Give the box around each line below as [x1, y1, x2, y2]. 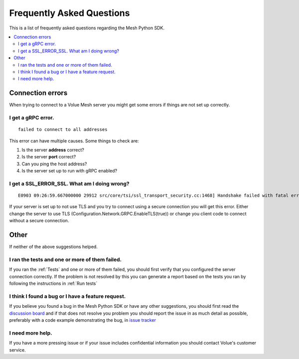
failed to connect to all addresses [18, 127, 108, 132]
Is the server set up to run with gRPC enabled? [21, 168, 117, 174]
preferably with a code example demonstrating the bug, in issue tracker [9, 317, 156, 323]
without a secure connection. [9, 218, 69, 224]
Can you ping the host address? [21, 161, 87, 167]
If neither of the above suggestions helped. [9, 244, 98, 250]
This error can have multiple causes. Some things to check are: [9, 137, 139, 144]
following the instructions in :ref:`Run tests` [9, 280, 98, 286]
